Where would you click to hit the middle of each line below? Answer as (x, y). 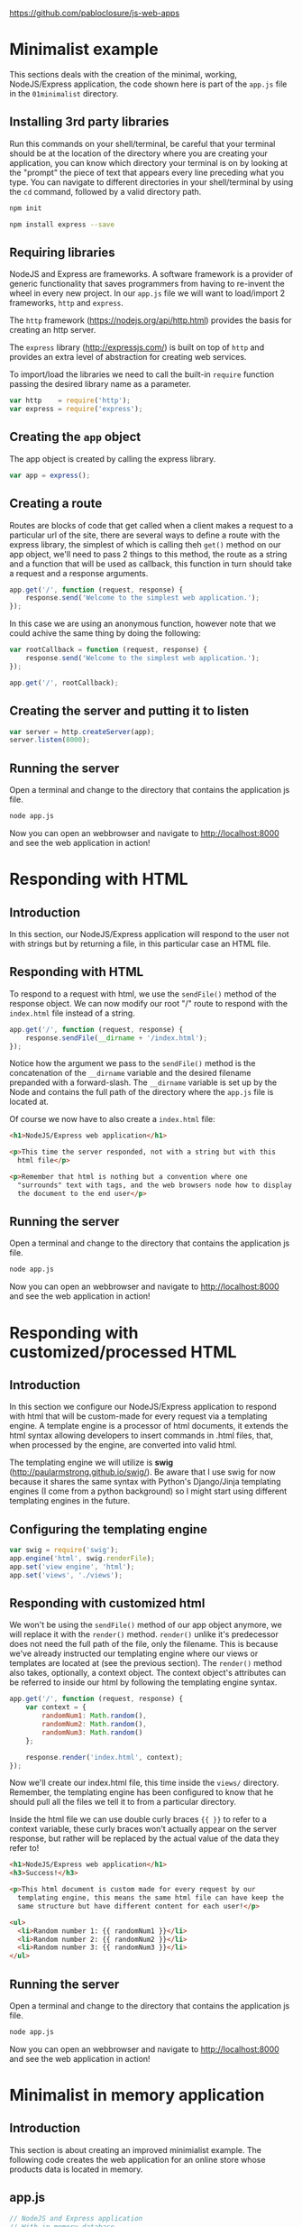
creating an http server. (53, 330)
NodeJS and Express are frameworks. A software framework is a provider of (151, 274)
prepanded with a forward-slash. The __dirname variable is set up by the (143, 1082)
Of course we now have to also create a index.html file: (112, 1119)
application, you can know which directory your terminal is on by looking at (149, 162)
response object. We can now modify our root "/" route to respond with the (149, 1003)
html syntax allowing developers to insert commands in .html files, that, (141, 1436)
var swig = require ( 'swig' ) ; (64, 1551)
